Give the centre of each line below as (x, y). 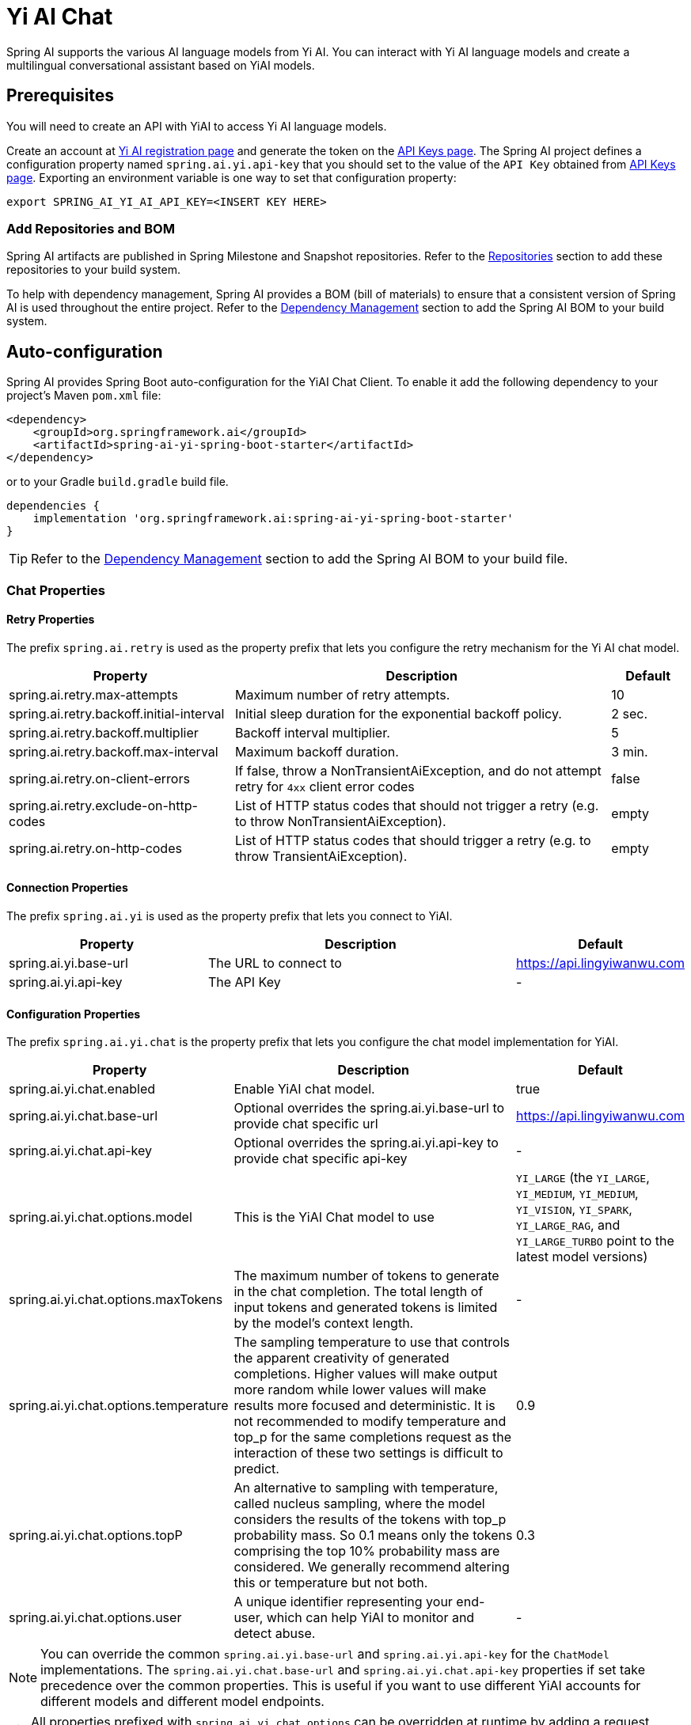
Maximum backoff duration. (317, 751)
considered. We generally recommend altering (372, 1567)
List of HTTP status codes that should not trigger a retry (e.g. (417, 805)
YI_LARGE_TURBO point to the (595, 1241)
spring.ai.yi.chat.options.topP (96, 1535)
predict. (256, 1469)
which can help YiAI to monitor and (370, 1618)
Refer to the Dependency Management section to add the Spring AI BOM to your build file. (300, 559)
